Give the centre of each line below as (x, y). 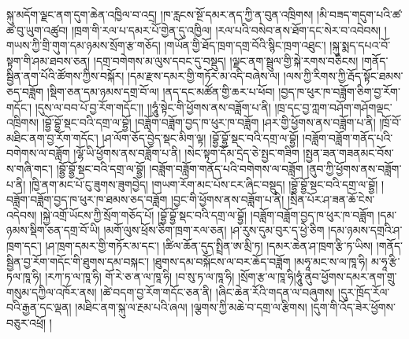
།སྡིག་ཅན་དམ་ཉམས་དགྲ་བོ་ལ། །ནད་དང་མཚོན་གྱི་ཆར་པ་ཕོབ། (161, 91)
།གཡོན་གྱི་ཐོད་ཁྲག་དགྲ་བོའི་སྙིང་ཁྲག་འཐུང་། (245, 45)
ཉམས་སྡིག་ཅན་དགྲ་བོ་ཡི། (53, 230)
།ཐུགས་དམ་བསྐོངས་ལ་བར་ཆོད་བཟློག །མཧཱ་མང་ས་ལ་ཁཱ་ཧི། (260, 261)
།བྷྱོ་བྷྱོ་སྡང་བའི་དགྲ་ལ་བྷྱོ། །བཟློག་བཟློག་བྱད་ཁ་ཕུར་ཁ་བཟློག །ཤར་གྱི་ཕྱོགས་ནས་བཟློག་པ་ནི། (209, 122)
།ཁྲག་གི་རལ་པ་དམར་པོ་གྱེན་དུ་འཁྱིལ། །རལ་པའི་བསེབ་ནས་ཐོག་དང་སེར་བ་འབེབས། (226, 29)
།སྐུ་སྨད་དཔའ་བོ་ (360, 45)
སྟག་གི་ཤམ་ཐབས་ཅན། (48, 60)
